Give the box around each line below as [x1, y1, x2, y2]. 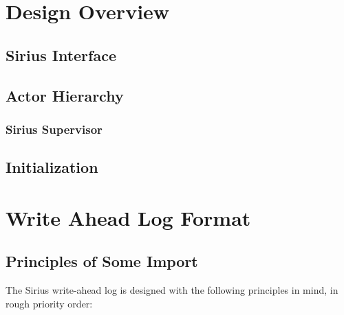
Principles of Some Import [6, 250, 198, 272]
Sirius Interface [6, 44, 116, 65]
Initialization [6, 156, 98, 178]
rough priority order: [6, 296, 93, 310]
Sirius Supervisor [6, 120, 103, 137]
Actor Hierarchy [6, 84, 124, 106]
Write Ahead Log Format [6, 203, 251, 231]
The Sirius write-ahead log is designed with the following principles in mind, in [6, 283, 338, 297]
